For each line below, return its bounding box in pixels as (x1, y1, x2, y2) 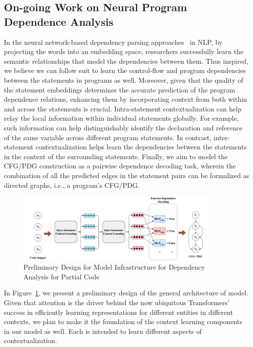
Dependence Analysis (4, 14, 114, 29)
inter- (214, 132, 230, 142)
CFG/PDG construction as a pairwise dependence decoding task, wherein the (4, 161, 236, 171)
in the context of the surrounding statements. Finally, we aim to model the (4, 151, 228, 161)
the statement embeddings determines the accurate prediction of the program (4, 84, 235, 94)
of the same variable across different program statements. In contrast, (4, 132, 212, 142)
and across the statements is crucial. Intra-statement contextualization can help (4, 103, 242, 113)
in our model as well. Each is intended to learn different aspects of (4, 326, 202, 336)
